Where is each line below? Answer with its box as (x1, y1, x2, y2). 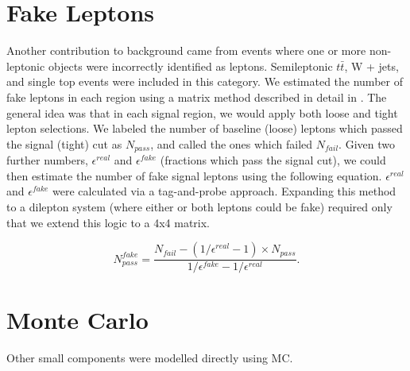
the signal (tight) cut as (6, 135, 122, 152)
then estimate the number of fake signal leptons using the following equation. (6, 167, 382, 184)
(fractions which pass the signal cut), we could (160, 152, 386, 168)
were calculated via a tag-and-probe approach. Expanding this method (52, 183, 396, 199)
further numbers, (6, 152, 88, 168)
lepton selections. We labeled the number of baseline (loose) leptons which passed (6, 120, 403, 137)
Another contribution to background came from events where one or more (6, 42, 366, 59)
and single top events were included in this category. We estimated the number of (6, 73, 403, 90)
